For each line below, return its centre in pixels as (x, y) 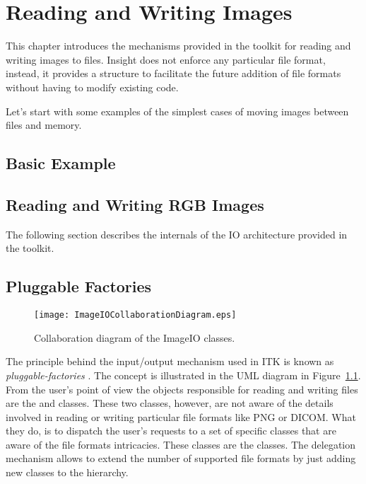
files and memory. (44, 125)
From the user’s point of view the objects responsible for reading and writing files (182, 389)
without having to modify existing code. (92, 87)
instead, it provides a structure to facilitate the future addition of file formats (173, 73)
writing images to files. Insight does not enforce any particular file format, (166, 59)
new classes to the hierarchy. (67, 472)
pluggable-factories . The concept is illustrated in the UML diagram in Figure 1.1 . (183, 375)
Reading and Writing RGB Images (135, 204)
